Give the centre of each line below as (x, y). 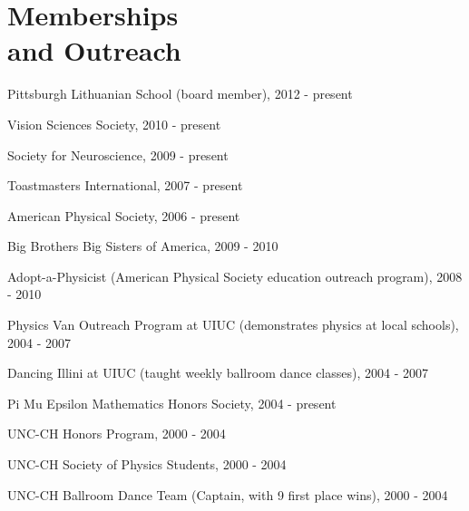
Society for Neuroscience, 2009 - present (118, 154)
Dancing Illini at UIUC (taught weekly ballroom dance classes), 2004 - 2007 (218, 373)
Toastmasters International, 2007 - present (125, 185)
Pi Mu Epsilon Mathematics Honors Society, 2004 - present (172, 403)
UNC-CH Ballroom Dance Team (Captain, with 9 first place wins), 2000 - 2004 (228, 494)
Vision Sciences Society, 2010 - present (114, 124)
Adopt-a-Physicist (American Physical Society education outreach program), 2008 (235, 276)
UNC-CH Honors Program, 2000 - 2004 (117, 434)
